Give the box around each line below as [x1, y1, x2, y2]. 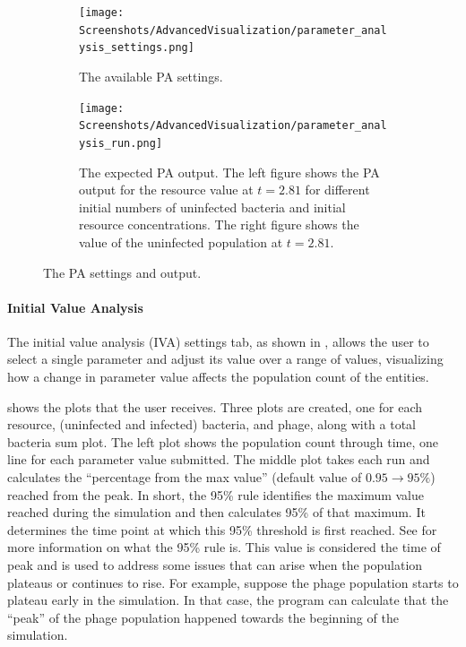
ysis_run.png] [79, 136, 163, 150]
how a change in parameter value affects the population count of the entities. [7, 367, 429, 386]
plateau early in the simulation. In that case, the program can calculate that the [7, 591, 449, 609]
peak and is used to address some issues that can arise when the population [7, 556, 423, 574]
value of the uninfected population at [79, 232, 283, 251]
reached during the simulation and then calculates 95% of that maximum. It [7, 503, 426, 522]
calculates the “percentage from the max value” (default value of [7, 468, 362, 487]
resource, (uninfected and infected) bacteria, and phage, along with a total [7, 415, 417, 434]
